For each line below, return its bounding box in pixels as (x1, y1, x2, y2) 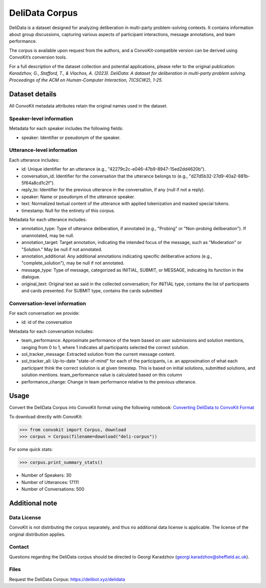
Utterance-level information (9, 147, 77, 154)
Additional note (9, 499, 58, 507)
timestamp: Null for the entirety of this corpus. (21, 208, 115, 213)
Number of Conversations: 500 (21, 486, 85, 492)
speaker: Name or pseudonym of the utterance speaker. (21, 194, 135, 200)
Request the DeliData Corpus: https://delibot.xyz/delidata (9, 576, 125, 582)
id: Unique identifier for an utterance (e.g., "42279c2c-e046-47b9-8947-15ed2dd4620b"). (21, 166, 206, 172)
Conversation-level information (9, 300, 86, 307)
